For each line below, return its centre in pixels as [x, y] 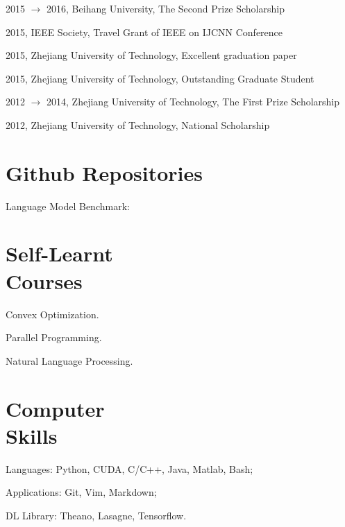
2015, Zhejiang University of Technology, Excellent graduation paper [151, 55]
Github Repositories [104, 172]
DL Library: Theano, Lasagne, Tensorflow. [96, 515]
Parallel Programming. [54, 337]
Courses [44, 280]
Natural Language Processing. [69, 360]
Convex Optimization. [52, 314]
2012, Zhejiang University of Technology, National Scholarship [138, 124]
